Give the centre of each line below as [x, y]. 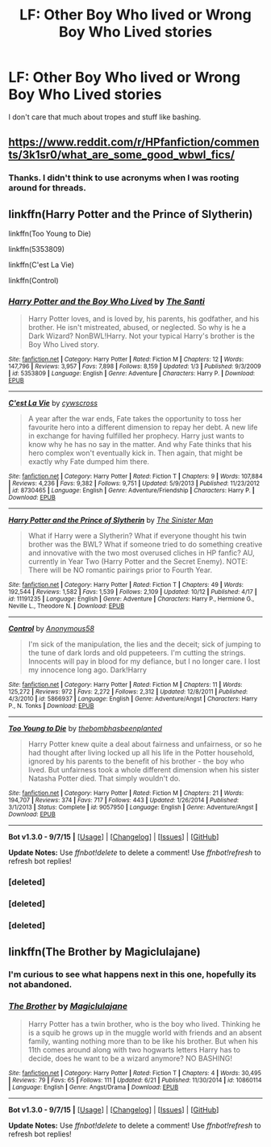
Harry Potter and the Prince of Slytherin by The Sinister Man [111, 520]
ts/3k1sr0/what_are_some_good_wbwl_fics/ [122, 155]
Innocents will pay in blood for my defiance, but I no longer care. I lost [144, 661]
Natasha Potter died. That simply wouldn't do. [104, 779]
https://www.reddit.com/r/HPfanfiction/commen [134, 142]
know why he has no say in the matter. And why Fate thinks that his [140, 445]
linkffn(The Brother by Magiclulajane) [105, 951]
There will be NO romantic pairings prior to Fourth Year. [120, 570]
